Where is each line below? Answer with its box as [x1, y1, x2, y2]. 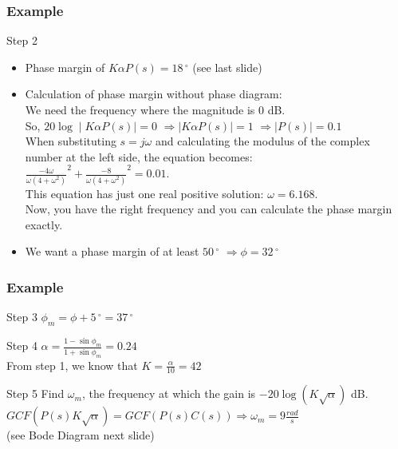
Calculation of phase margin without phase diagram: [25, 85, 282, 102]
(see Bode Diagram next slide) [6, 427, 155, 443]
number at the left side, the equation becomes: [25, 148, 253, 165]
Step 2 [6, 32, 37, 49]
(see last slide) [192, 58, 262, 75]
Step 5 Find [6, 385, 65, 402]
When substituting [25, 133, 116, 149]
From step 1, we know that [6, 356, 138, 373]
